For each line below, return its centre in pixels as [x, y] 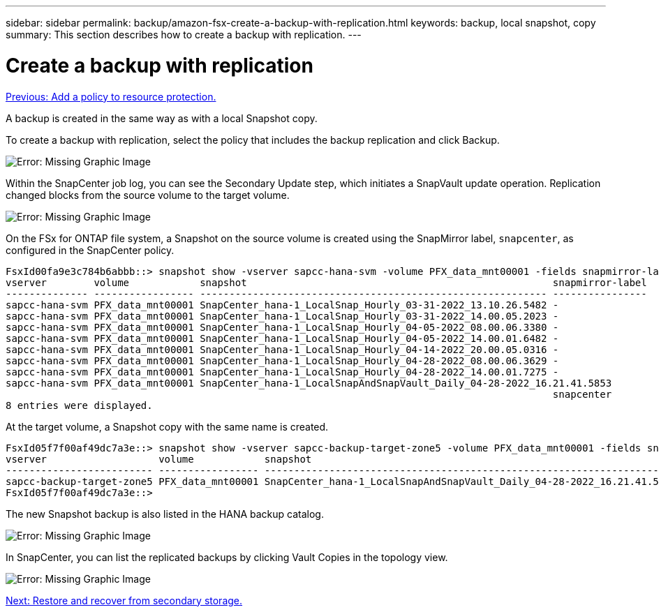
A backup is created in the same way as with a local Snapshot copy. [162, 118]
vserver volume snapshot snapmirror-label [326, 282]
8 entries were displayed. [79, 405]
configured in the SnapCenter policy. [90, 250]
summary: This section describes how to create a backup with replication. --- [184, 35]
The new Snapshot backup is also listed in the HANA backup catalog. [165, 514]
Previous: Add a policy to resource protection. [111, 96]
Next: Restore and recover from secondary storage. [124, 600]
